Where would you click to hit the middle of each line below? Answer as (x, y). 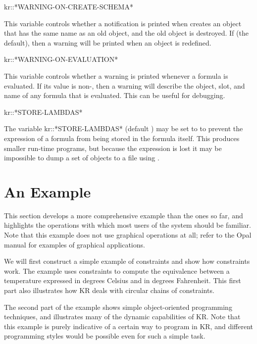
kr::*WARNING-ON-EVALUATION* (61, 59)
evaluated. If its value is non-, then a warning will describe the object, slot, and (125, 85)
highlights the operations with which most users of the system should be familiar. (128, 225)
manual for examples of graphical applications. (75, 244)
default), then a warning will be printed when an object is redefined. (108, 42)
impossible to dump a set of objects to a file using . (82, 158)
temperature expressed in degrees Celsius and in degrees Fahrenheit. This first (123, 280)
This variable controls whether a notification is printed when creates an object (123, 23)
